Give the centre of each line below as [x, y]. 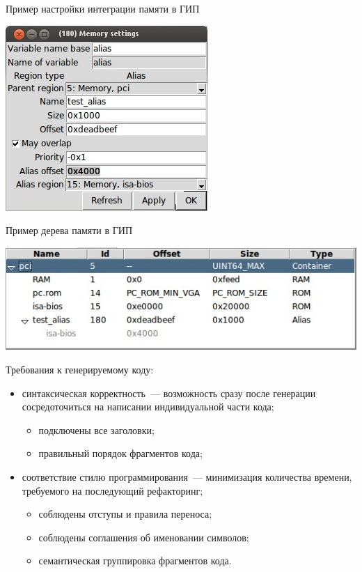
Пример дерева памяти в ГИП [69, 230]
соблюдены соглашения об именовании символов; [144, 537]
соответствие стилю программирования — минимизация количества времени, [187, 476]
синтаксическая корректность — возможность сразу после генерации [169, 393]
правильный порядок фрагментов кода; [120, 453]
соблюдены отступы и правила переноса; [125, 514]
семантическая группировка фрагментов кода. [135, 561]
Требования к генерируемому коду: [80, 369]
